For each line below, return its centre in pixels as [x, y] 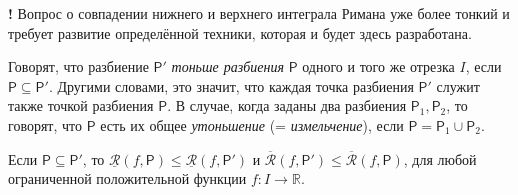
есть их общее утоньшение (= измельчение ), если [252, 124]
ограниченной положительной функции [127, 178]
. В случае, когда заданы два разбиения [287, 105]
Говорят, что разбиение [78, 66]
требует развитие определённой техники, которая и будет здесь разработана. [240, 32]
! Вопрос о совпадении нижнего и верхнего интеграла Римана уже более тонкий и [259, 13]
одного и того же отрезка [378, 66]
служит [458, 85]
